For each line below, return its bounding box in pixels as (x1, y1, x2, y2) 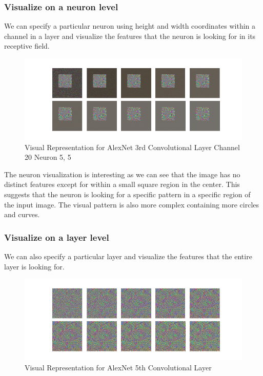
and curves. (4, 209, 40, 220)
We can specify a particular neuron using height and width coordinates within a (4, 20, 256, 31)
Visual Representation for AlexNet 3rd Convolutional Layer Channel (25, 141, 240, 152)
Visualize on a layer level (4, 231, 109, 243)
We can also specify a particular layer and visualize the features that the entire (4, 250, 252, 261)
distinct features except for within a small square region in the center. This (4, 179, 240, 190)
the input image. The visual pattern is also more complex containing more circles (4, 199, 259, 210)
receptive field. (4, 40, 50, 51)
